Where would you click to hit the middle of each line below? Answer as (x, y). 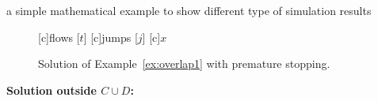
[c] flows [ (59, 37)
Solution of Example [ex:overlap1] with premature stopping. (184, 64)
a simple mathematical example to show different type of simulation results (189, 10)
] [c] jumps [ (111, 37)
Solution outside (52, 90)
